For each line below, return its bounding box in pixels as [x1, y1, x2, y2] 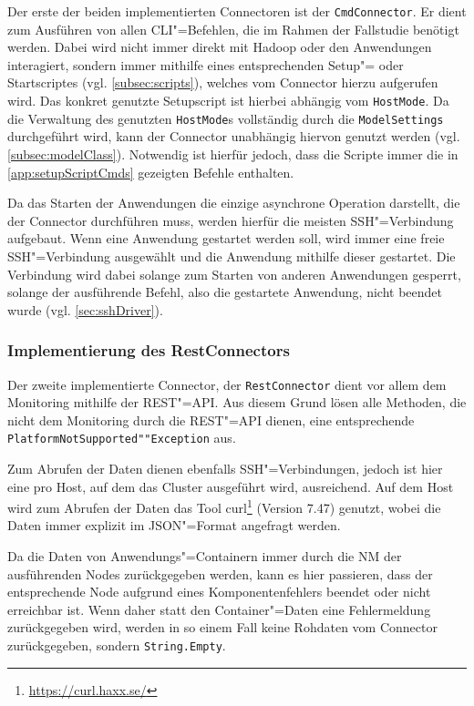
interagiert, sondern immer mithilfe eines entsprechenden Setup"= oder [7, 55, 404, 74]
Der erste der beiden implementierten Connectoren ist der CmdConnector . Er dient [7, 2, 467, 20]
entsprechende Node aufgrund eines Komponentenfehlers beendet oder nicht [7, 582, 431, 601]
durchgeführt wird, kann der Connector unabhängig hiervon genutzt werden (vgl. [7, 127, 460, 146]
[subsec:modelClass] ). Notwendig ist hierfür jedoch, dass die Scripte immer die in [7, 144, 459, 163]
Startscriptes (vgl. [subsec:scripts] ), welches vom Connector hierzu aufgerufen [7, 73, 438, 92]
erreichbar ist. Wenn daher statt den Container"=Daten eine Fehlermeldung [7, 599, 431, 619]
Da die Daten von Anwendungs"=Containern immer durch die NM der [7, 547, 402, 566]
